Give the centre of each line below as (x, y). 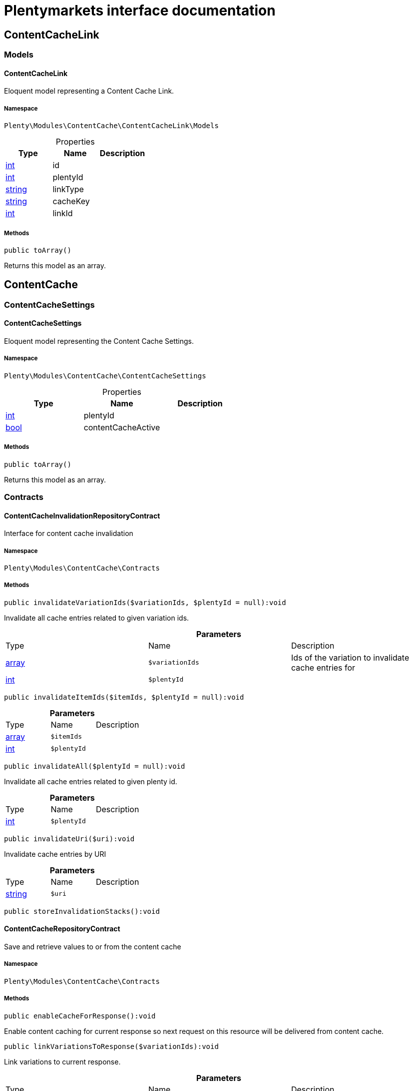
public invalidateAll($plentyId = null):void (95, 766)
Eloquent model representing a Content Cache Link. (89, 91)
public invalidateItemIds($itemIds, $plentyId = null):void (124, 697)
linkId (63, 213)
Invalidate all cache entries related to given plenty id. (91, 781)
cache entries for (323, 667)
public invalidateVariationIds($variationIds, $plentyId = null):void (145, 602)
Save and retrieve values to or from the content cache (93, 946)
